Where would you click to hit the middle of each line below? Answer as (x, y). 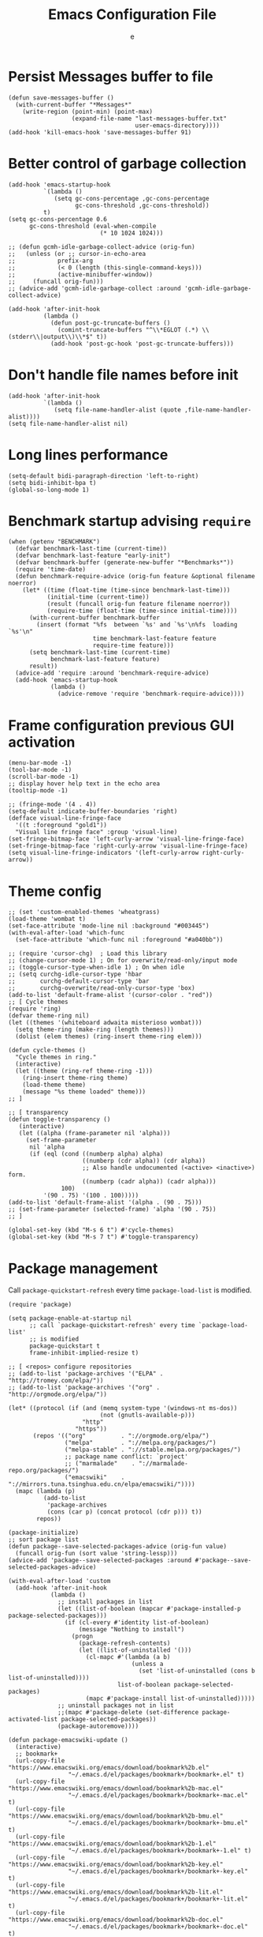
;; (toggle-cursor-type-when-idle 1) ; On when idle (96, 968)
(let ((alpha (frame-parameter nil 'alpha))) (94, 1134)
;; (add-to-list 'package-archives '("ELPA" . (86, 1374)
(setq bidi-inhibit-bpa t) (52, 483)
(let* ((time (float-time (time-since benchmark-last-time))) (126, 590)
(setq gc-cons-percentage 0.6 (58, 219)
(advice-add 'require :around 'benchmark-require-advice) (113, 673)
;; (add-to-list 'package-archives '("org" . (84, 1388)
